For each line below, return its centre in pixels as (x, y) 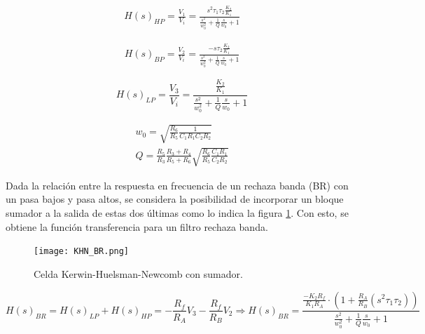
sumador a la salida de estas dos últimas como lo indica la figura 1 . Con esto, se (177, 213)
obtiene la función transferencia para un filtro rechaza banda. (137, 226)
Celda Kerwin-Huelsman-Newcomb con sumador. (138, 273)
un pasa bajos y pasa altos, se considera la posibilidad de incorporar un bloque (175, 199)
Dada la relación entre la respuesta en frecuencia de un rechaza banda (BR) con (177, 185)
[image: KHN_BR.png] (82, 252)
